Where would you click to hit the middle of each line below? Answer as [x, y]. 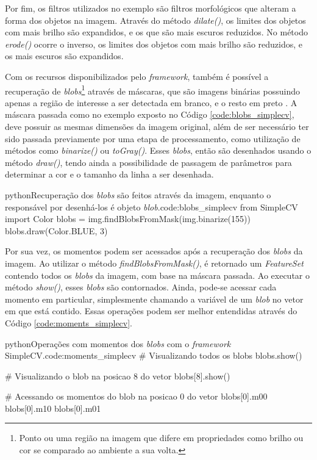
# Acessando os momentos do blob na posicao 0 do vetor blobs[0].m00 [136, 396]
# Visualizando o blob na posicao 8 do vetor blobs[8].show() [118, 376]
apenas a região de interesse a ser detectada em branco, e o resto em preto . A [151, 102]
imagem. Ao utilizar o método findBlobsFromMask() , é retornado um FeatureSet [154, 263]
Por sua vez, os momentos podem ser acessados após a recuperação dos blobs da [154, 251]
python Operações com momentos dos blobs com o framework [118, 343]
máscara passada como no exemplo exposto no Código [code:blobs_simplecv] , [150, 114]
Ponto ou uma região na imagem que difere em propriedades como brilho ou [161, 438]
